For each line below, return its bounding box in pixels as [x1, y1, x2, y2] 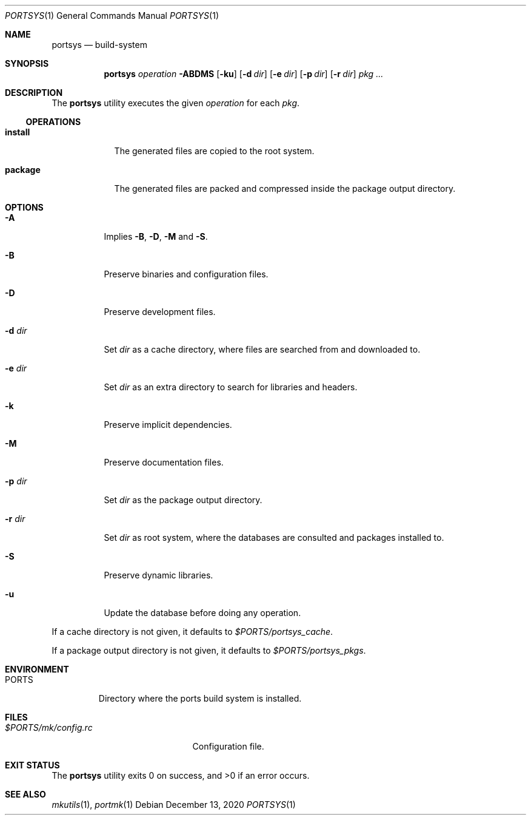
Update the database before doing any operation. [104, 608, 301, 618]
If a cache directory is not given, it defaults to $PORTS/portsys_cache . [52, 626, 333, 637]
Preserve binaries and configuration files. [104, 269, 269, 279]
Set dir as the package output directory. [104, 495, 262, 505]
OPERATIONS [25, 117, 81, 127]
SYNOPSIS [5, 58, 49, 69]
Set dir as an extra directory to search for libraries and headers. [104, 382, 358, 392]
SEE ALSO [5, 789, 46, 799]
